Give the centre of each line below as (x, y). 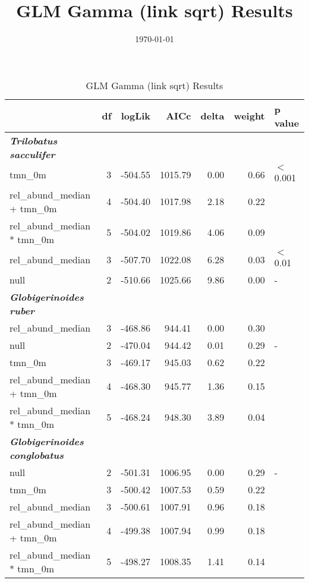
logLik (136, 116)
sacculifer (32, 154)
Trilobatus (34, 140)
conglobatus (37, 455)
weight (249, 116)
